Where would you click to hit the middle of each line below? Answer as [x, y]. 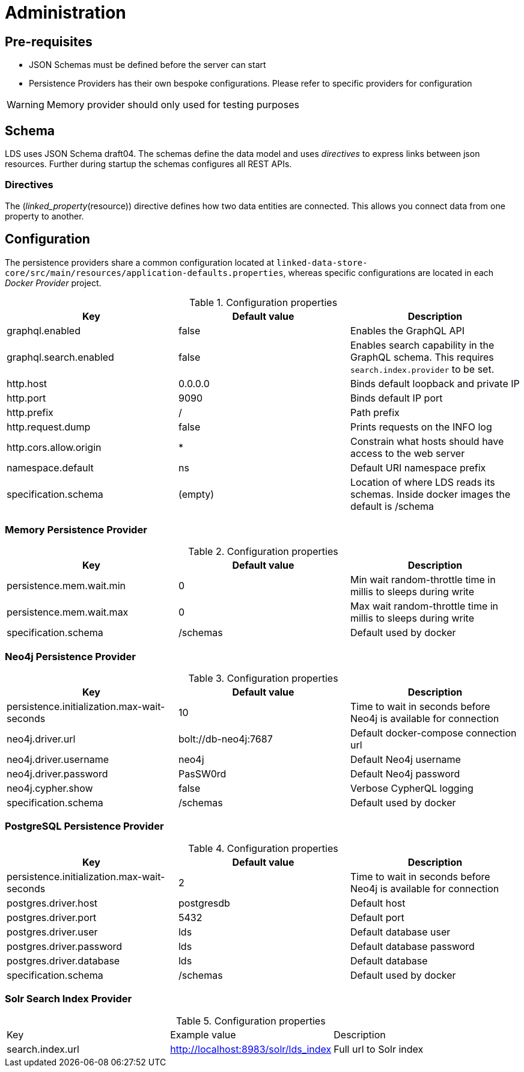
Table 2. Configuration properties [263, 552]
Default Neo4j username [405, 760]
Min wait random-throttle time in [423, 580]
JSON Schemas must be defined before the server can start [148, 65]
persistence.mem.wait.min [66, 586]
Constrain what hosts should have [427, 441]
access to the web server [407, 453]
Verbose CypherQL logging [412, 789]
